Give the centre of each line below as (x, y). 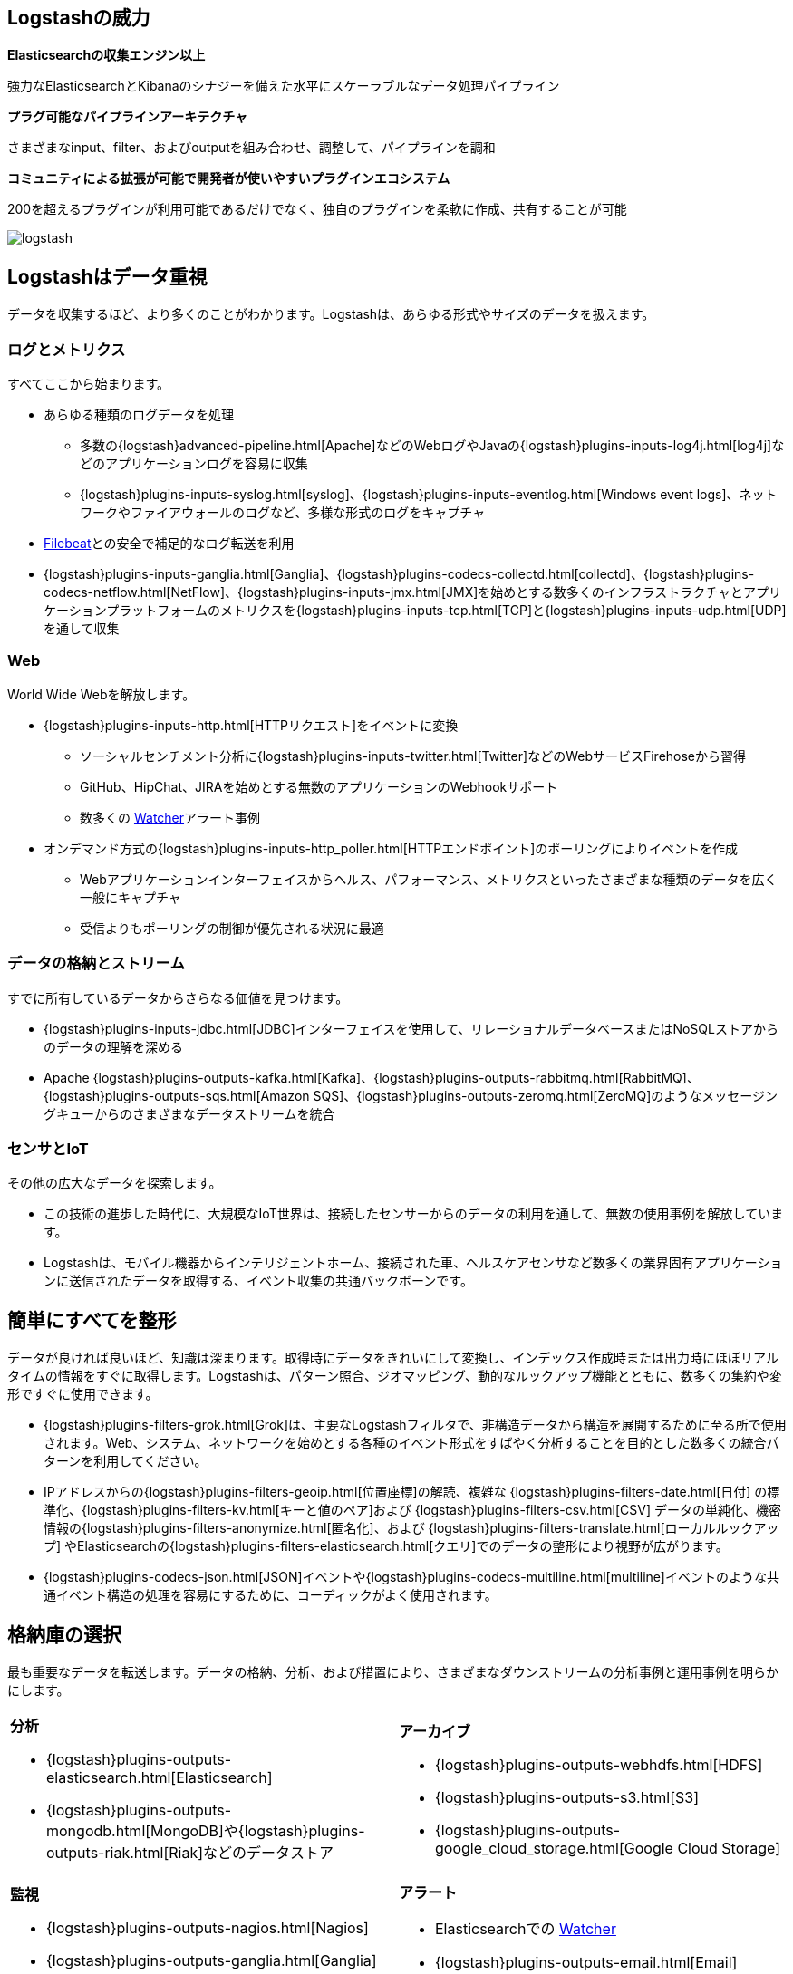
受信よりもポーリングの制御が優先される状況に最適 (232, 928)
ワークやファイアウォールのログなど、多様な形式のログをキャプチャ (283, 513)
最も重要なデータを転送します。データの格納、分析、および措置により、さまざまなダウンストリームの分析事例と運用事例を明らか (393, 1671)
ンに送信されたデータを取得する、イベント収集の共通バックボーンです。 (258, 1281)
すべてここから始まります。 (89, 384)
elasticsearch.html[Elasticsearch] (160, 1777)
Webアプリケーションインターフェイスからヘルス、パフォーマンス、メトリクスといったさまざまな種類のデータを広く (429, 879)
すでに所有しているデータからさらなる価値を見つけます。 (178, 997)
